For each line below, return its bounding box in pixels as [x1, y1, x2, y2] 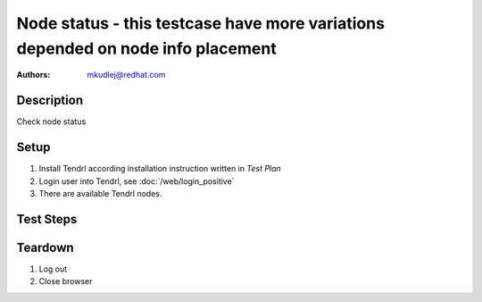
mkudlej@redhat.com [87, 70, 166, 80]
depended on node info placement [16, 38, 277, 58]
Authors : [16, 70, 51, 80]
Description [16, 93, 84, 108]
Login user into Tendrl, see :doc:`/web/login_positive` [38, 175, 235, 187]
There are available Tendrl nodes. [38, 188, 162, 198]
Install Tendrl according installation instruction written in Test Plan [38, 164, 281, 174]
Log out [38, 264, 68, 274]
